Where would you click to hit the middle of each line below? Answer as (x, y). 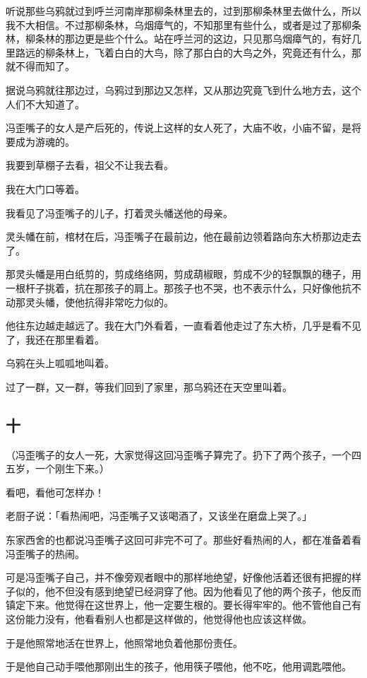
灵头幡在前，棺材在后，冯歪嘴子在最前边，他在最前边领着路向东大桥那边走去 (183, 236)
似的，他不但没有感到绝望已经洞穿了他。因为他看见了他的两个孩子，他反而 (188, 591)
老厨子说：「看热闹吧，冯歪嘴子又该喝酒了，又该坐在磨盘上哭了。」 (159, 516)
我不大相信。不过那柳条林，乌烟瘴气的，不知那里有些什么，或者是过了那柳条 (183, 24)
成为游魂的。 (45, 141)
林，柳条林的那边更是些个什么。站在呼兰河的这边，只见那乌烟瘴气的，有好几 (183, 39)
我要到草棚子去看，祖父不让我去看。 (90, 165)
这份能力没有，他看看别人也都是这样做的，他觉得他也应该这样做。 (159, 619)
